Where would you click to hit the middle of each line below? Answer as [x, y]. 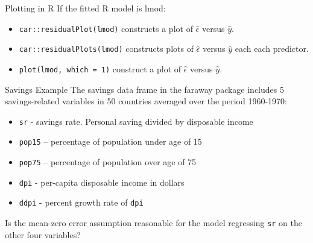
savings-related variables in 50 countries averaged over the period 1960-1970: [146, 101]
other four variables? [43, 234]
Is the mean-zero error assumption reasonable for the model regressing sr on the [154, 223]
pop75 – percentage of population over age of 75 [108, 162]
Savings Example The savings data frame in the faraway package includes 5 [144, 89]
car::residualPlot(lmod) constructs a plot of [106, 28]
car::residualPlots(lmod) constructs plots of [106, 49]
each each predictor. [272, 49]
